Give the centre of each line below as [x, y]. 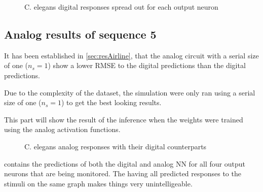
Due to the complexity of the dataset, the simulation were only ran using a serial [130, 92]
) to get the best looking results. [111, 102]
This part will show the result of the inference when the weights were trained [124, 119]
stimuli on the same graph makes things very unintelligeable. [98, 183]
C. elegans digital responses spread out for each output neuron [121, 7]
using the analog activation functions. [62, 129]
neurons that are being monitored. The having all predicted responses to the [123, 173]
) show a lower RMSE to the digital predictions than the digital [147, 65]
